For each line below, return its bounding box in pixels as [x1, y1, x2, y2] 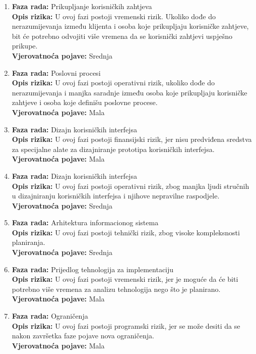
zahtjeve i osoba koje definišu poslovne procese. [12, 97, 158, 108]
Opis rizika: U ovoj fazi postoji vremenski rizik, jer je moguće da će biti [12, 274, 238, 284]
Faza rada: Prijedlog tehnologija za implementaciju [12, 264, 174, 274]
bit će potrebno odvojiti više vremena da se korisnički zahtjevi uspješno [12, 30, 233, 41]
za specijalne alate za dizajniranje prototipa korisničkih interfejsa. [12, 143, 215, 154]
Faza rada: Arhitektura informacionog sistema [12, 217, 159, 228]
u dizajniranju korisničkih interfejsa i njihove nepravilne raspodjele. [12, 190, 220, 201]
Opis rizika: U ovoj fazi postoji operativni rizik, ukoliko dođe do [12, 77, 215, 88]
